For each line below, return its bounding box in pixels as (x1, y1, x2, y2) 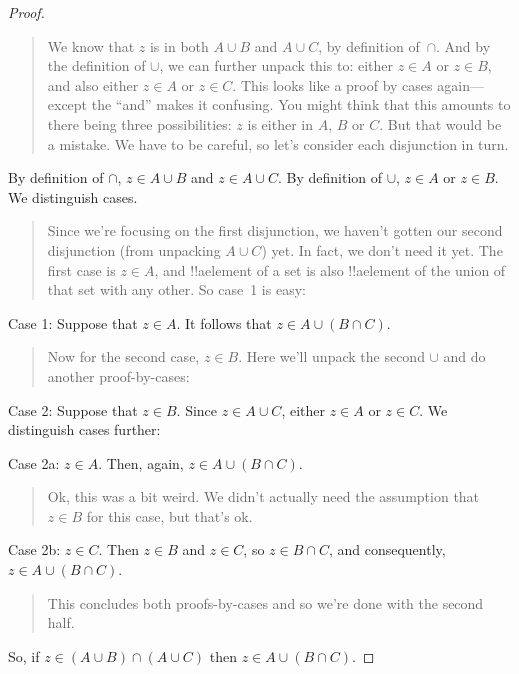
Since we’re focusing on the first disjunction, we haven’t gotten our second (47, 220, 503, 241)
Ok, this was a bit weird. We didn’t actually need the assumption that (47, 486, 480, 507)
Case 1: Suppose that (8, 312, 138, 333)
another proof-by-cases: (47, 365, 190, 386)
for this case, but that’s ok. (86, 505, 253, 526)
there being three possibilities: (47, 113, 232, 134)
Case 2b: (8, 539, 61, 560)
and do (443, 346, 486, 367)
